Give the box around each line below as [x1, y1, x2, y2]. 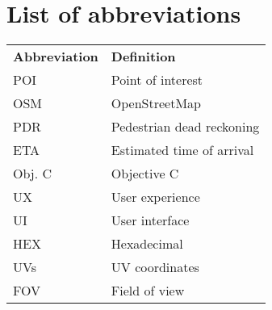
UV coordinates [111, 258, 199, 277]
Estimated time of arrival [111, 140, 254, 160]
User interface [111, 211, 190, 230]
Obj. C [13, 164, 52, 183]
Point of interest [111, 70, 203, 90]
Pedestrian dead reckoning [111, 117, 260, 136]
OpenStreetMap [111, 94, 201, 113]
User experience [111, 187, 200, 207]
